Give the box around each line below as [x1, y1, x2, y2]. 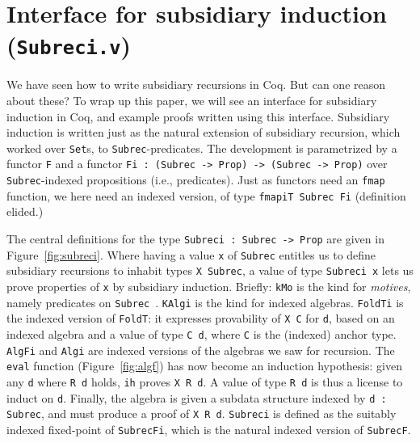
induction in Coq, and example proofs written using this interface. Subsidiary [6, 108, 390, 124]
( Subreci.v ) [6, 28, 132, 61]
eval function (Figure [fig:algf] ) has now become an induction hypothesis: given [6, 357, 403, 374]
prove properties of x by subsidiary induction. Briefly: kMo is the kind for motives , [6, 278, 411, 294]
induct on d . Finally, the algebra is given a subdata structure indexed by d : [6, 389, 387, 406]
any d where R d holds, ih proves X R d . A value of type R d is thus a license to [6, 373, 403, 390]
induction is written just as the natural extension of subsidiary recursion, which [6, 124, 401, 141]
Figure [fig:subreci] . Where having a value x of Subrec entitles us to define [6, 246, 376, 263]
